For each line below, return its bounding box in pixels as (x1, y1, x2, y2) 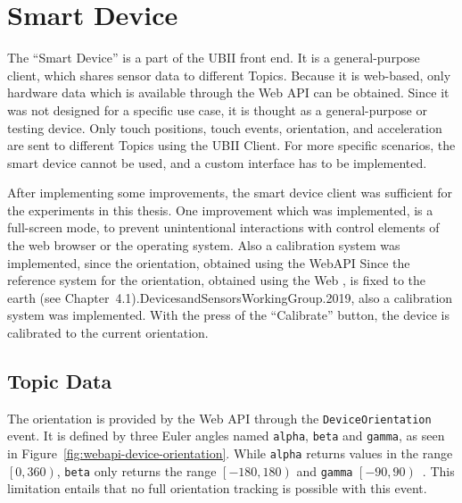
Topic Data (7, 367, 112, 395)
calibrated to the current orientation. (7, 323, 209, 342)
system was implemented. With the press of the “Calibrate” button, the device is (7, 306, 450, 324)
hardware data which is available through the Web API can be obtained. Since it (7, 83, 450, 102)
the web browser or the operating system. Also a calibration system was (7, 236, 400, 255)
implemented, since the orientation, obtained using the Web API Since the (7, 253, 410, 272)
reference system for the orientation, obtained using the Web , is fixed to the (7, 271, 426, 289)
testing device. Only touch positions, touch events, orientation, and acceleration (7, 118, 442, 137)
